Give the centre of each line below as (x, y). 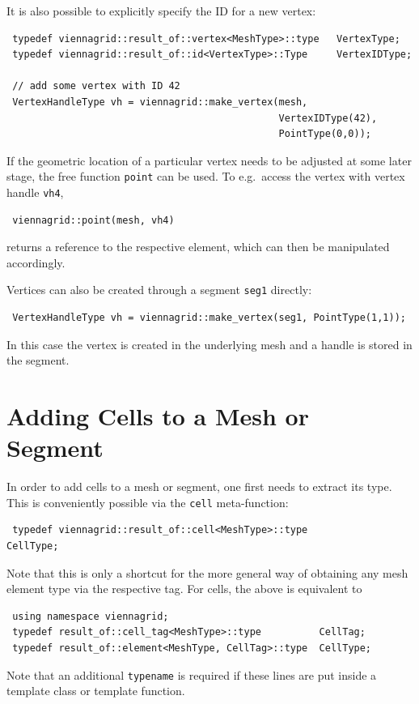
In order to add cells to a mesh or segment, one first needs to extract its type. (199, 486)
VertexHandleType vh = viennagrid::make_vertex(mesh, (160, 102)
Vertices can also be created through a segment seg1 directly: (159, 290)
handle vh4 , (35, 192)
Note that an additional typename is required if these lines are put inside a (192, 674)
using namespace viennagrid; (91, 616)
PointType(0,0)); (325, 134)
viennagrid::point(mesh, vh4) (93, 220)
